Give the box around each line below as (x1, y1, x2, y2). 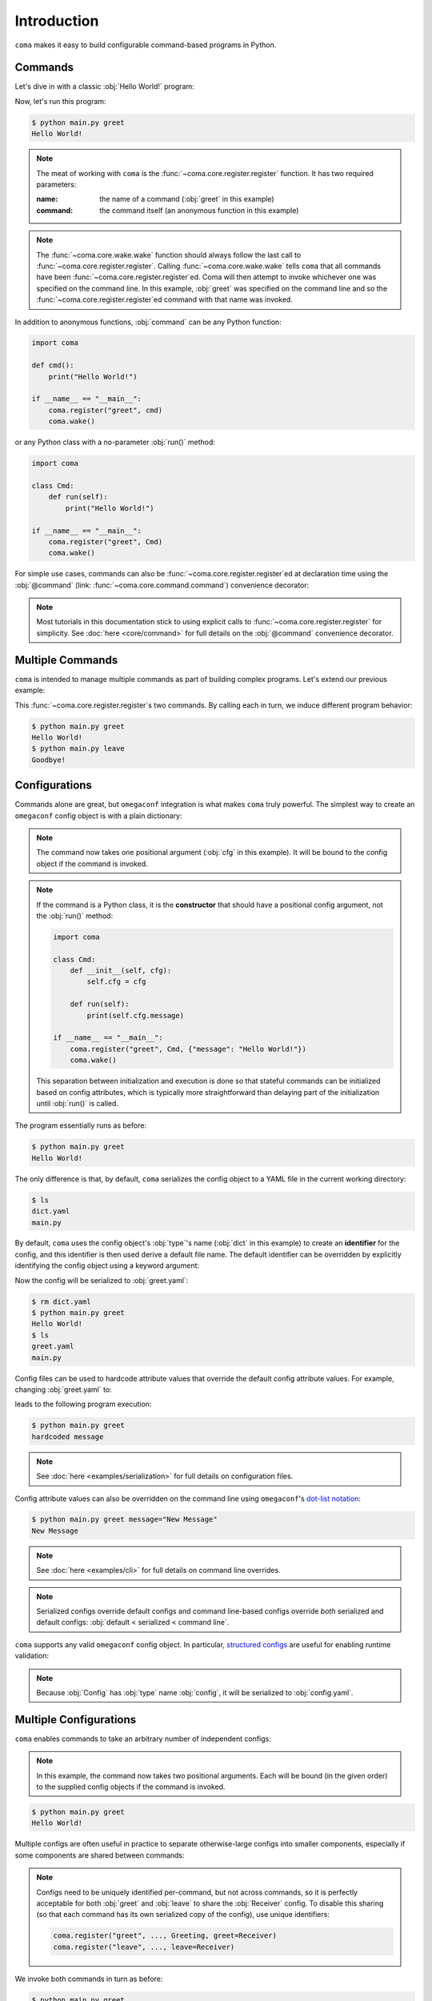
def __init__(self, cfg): (70, 966, 172, 976)
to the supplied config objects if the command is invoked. (36, 1782, 226, 1792)
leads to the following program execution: (14, 1399, 152, 1409)
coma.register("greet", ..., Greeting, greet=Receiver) (53, 1931, 278, 1940)
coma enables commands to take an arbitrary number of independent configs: (14, 1734, 271, 1743)
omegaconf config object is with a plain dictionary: (14, 811, 183, 820)
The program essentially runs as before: (14, 1121, 147, 1130)
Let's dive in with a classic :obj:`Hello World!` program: (14, 82, 195, 91)
